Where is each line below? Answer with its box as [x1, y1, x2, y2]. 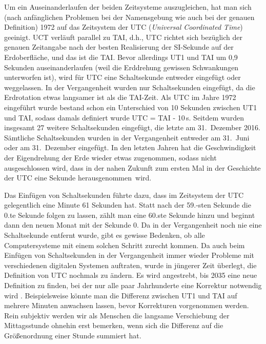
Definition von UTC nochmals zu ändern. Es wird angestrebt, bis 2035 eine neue [4, 270, 257, 280]
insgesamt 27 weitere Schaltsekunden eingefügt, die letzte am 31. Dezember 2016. [4, 122, 260, 133]
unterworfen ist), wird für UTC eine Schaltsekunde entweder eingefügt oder [4, 72, 241, 83]
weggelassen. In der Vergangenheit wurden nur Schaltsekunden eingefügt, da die [4, 82, 255, 92]
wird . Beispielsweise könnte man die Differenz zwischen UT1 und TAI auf [4, 290, 237, 300]
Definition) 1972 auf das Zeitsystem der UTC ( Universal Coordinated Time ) [4, 22, 243, 32]
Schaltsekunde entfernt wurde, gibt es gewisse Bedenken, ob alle [4, 230, 205, 240]
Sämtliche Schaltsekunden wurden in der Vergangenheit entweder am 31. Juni [4, 132, 250, 143]
